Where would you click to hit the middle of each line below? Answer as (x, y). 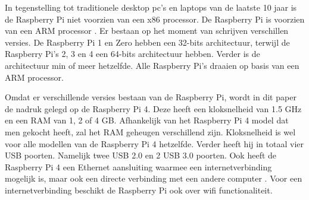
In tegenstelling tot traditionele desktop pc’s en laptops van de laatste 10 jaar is (151, 7)
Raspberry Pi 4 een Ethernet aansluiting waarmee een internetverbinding (138, 166)
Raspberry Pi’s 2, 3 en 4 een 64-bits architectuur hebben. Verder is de (132, 54)
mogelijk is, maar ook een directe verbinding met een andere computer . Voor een (154, 178)
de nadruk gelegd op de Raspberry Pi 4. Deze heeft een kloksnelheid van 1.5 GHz (153, 108)
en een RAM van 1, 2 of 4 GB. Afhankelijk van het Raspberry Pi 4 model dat (147, 120)
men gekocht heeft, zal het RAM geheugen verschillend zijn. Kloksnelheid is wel (150, 131)
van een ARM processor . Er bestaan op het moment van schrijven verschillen (147, 31)
